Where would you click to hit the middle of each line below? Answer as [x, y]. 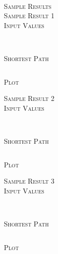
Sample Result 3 [29, 181]
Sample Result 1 [29, 16]
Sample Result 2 [29, 98]
